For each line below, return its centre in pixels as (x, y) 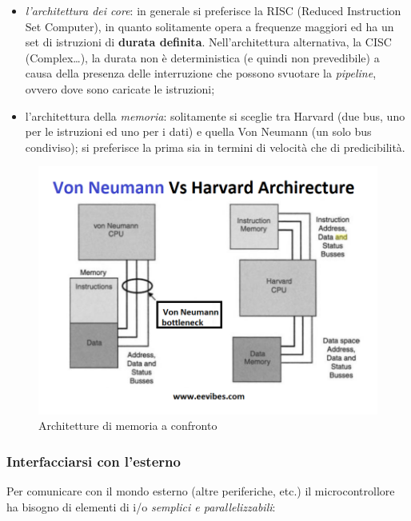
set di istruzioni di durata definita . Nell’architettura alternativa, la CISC (208, 42)
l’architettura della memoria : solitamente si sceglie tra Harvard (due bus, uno (215, 115)
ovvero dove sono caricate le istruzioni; (120, 88)
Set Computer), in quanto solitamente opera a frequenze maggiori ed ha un (209, 26)
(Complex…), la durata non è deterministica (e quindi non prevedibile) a (202, 57)
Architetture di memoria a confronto (128, 426)
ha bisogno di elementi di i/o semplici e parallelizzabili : (141, 506)
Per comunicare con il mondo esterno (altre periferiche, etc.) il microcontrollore (201, 491)
